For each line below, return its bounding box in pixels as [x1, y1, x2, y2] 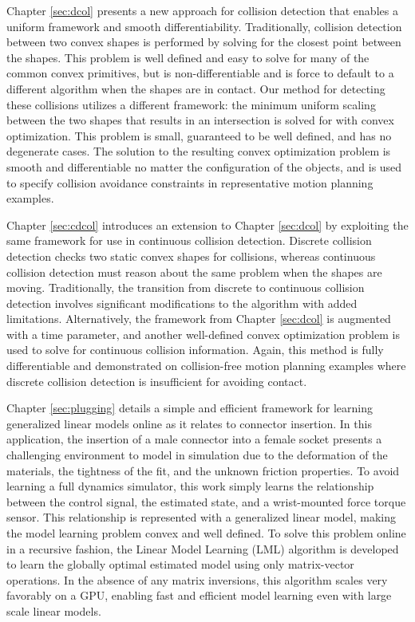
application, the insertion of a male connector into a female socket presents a [6, 431, 382, 447]
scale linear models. [6, 602, 101, 619]
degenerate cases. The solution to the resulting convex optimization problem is [6, 143, 391, 159]
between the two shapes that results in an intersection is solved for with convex [6, 112, 394, 128]
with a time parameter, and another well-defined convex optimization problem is [6, 325, 400, 342]
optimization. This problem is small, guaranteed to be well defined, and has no [6, 127, 392, 144]
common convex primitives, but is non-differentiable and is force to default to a [6, 65, 394, 81]
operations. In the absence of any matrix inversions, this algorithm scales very [6, 571, 388, 588]
